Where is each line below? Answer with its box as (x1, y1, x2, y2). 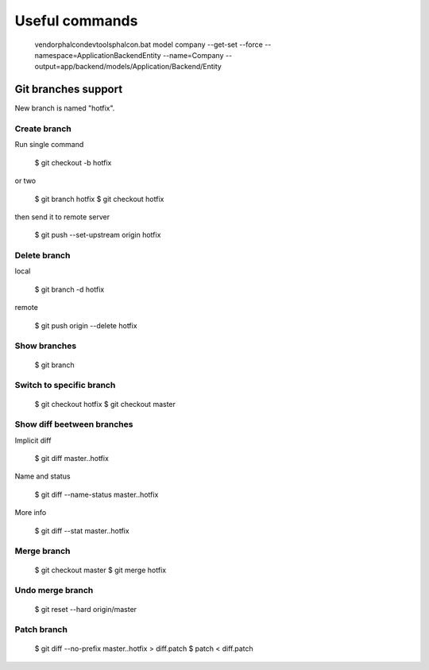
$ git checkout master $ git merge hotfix (34, 565, 167, 575)
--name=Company (163, 50, 224, 60)
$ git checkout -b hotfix (34, 157, 112, 167)
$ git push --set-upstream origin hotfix (34, 230, 161, 240)
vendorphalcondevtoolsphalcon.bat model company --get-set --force (34, 40, 264, 49)
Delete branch (14, 250, 71, 261)
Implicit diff (14, 436, 52, 445)
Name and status (14, 471, 71, 481)
